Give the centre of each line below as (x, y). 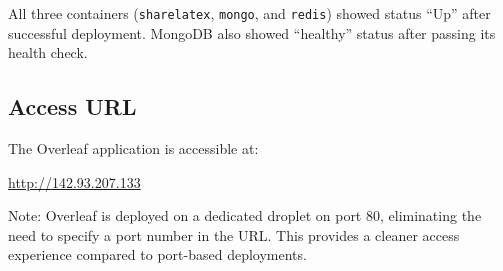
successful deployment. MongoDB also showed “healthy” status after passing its (252, 32)
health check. (48, 52)
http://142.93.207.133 (74, 181)
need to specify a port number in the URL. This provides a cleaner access (234, 234)
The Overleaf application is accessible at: (133, 148)
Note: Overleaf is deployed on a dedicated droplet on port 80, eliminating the (245, 215)
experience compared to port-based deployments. (157, 254)
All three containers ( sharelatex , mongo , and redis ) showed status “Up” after (249, 13)
